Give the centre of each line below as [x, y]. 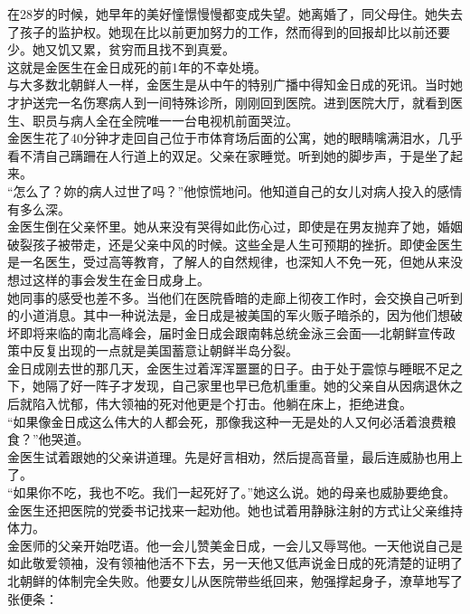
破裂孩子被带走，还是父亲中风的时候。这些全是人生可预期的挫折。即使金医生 [235, 244]
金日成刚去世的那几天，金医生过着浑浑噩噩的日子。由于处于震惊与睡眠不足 [229, 368]
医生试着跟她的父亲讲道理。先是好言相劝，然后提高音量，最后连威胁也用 [235, 456]
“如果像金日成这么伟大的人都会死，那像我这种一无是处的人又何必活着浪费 [226, 421]
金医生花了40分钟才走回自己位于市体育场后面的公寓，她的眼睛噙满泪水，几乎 [235, 138]
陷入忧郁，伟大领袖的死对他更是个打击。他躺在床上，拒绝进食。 [222, 404]
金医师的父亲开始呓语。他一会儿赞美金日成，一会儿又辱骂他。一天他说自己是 [235, 545]
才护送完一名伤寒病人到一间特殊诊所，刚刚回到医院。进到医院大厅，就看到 [229, 102]
